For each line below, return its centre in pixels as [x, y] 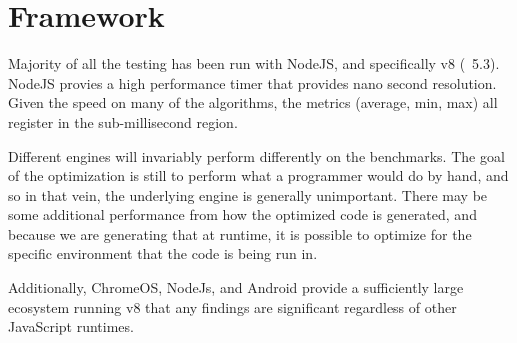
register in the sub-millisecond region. [123, 121]
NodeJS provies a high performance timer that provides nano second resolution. [252, 82]
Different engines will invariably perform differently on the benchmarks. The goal [256, 155]
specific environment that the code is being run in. [163, 253]
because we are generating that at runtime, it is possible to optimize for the [240, 233]
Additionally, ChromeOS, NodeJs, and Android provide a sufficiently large [236, 287]
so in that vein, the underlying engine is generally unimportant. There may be [248, 194]
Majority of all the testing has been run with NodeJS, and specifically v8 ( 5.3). [254, 63]
